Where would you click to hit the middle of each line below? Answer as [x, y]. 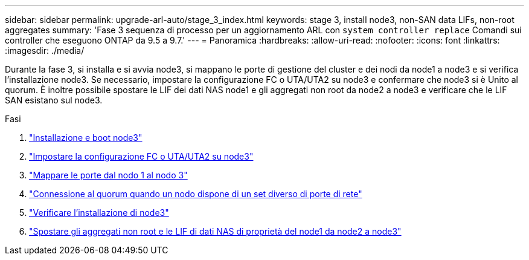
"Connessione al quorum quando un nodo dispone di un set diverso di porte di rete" [196, 194]
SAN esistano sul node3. [54, 100]
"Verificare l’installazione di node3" [99, 213]
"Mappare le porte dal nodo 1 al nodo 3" [108, 175]
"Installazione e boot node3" [86, 138]
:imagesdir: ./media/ [45, 50]
